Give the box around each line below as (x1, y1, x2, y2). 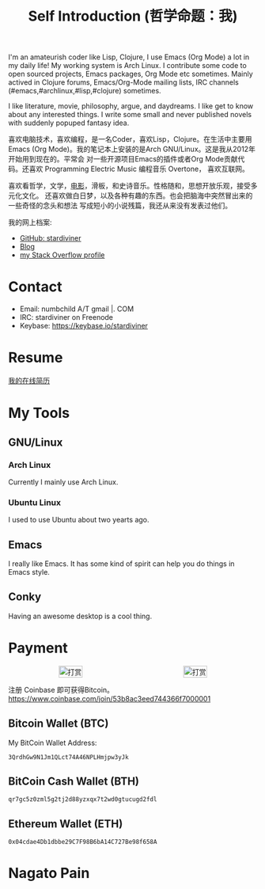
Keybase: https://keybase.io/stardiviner (19, 321, 149, 331)
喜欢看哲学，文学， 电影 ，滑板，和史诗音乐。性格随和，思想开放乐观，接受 (8, 181, 251, 191)
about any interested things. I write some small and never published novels (8, 110, 252, 120)
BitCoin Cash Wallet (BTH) (8, 775, 140, 788)
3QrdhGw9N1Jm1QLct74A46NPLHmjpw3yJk (8, 753, 129, 761)
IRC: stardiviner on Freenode (19, 313, 113, 322)
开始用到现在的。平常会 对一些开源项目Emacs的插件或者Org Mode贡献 (8, 154, 238, 164)
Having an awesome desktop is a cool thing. (8, 611, 153, 621)
